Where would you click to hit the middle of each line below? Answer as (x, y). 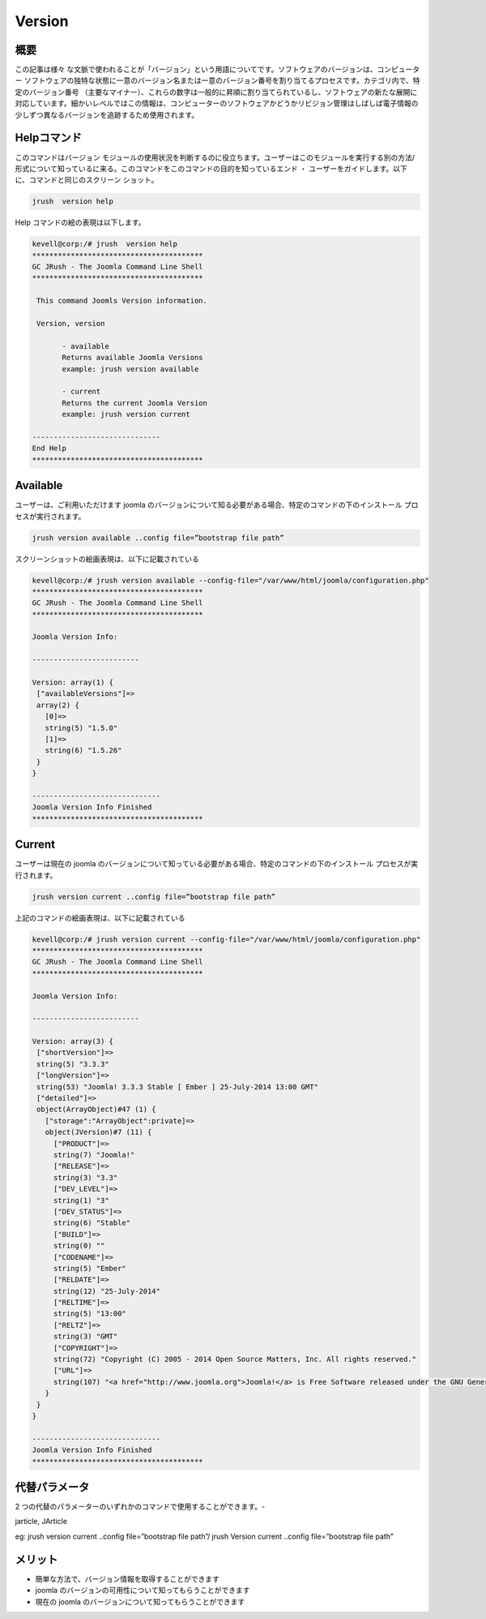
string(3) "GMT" (85, 1337)
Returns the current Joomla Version (135, 403)
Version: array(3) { (72, 1041)
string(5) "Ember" (90, 1268)
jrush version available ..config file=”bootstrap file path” (158, 538)
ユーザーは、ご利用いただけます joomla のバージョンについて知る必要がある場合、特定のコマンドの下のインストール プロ (217, 505)
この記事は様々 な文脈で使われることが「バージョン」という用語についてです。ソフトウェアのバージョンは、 (196, 70)
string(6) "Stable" (92, 1223)
